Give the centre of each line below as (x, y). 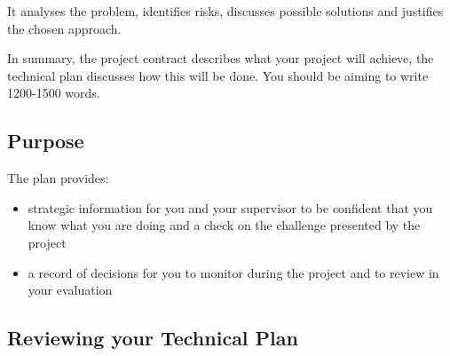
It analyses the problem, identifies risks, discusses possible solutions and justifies (225, 11)
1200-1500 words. (54, 93)
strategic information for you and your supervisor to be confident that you (230, 207)
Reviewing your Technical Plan (153, 338)
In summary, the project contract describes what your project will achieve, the (221, 58)
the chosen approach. (64, 28)
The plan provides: (58, 178)
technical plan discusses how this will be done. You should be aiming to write (218, 75)
